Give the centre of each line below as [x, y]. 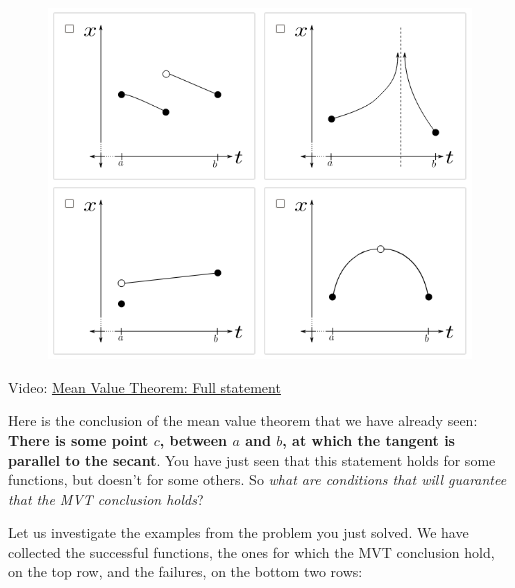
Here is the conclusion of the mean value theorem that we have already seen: [243, 420]
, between [193, 439]
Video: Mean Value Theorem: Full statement [144, 386]
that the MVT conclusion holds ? [106, 498]
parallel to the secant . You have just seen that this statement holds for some [252, 459]
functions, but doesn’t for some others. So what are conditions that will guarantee [257, 479]
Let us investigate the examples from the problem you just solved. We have [238, 532]
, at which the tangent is [368, 439]
